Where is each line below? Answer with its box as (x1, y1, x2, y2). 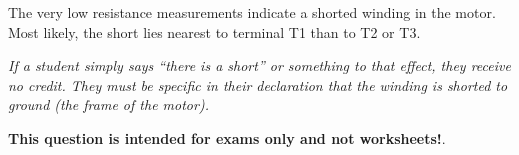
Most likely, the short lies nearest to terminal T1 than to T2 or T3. (8, 21, 421, 42)
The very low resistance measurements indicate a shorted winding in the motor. (8, 2, 496, 22)
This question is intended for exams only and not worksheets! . (8, 127, 446, 148)
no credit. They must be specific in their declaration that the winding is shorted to (8, 74, 508, 95)
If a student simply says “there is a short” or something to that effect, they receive (8, 55, 511, 76)
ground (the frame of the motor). (8, 94, 209, 115)
